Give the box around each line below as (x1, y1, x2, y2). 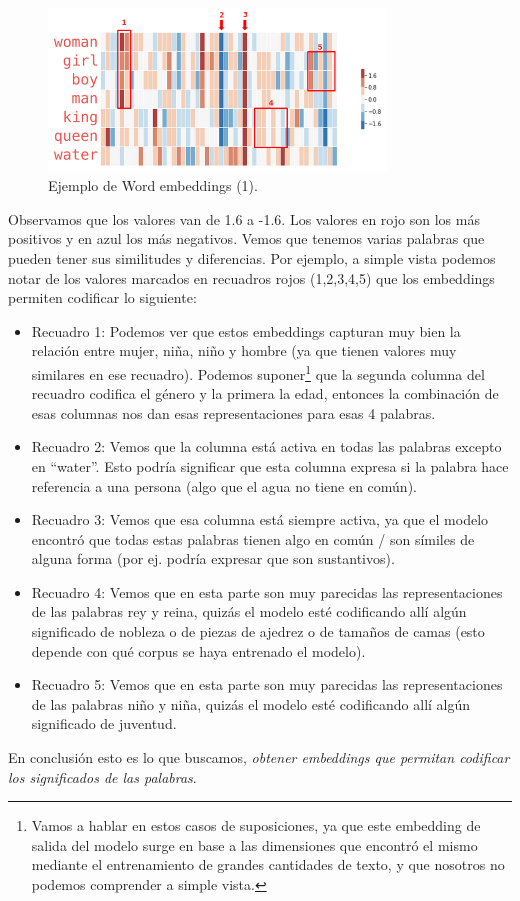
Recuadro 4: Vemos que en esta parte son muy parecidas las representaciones (31, 581, 503, 602)
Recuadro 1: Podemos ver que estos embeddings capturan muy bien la (31, 320, 461, 341)
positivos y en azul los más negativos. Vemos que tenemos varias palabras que (8, 228, 485, 249)
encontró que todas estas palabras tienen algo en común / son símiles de (31, 528, 475, 549)
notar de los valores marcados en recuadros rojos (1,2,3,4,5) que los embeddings (8, 267, 495, 288)
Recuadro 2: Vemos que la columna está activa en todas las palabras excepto (31, 436, 502, 457)
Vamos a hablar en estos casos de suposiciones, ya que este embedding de (31, 815, 481, 836)
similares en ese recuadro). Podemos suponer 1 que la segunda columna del (31, 360, 485, 384)
